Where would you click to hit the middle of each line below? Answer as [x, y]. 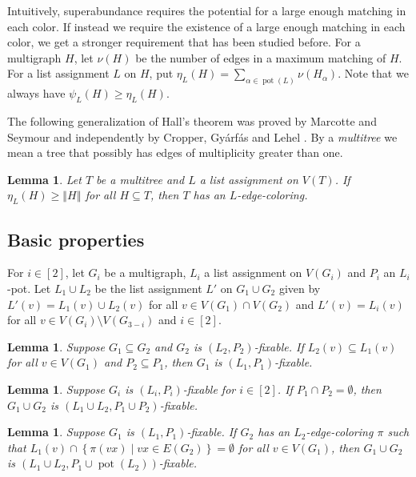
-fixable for [209, 389]
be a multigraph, [145, 273]
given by [300, 288]
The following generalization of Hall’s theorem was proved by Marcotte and [192, 121]
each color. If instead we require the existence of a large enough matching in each [206, 26]
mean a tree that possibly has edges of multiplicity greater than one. [175, 152]
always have [36, 93]
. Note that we [373, 73]
